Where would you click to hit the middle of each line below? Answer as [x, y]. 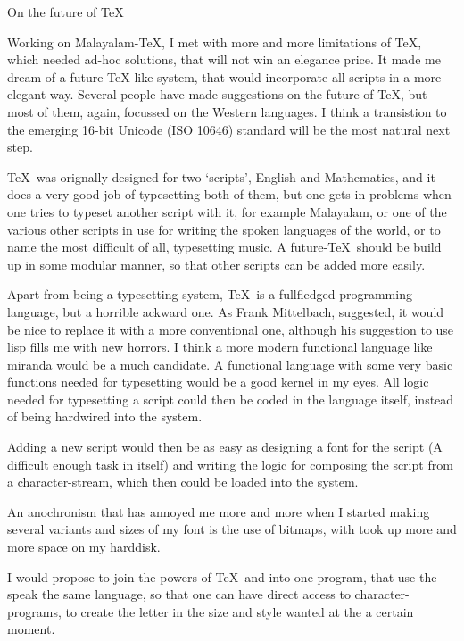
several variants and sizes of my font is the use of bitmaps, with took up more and [232, 529]
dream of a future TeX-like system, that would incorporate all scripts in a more [224, 76]
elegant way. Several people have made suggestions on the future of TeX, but [217, 94]
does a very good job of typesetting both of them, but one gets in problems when [229, 194]
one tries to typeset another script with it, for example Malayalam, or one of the [227, 211]
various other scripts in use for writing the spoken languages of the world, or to [224, 229]
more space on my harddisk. [84, 547]
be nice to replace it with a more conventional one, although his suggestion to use [231, 329]
